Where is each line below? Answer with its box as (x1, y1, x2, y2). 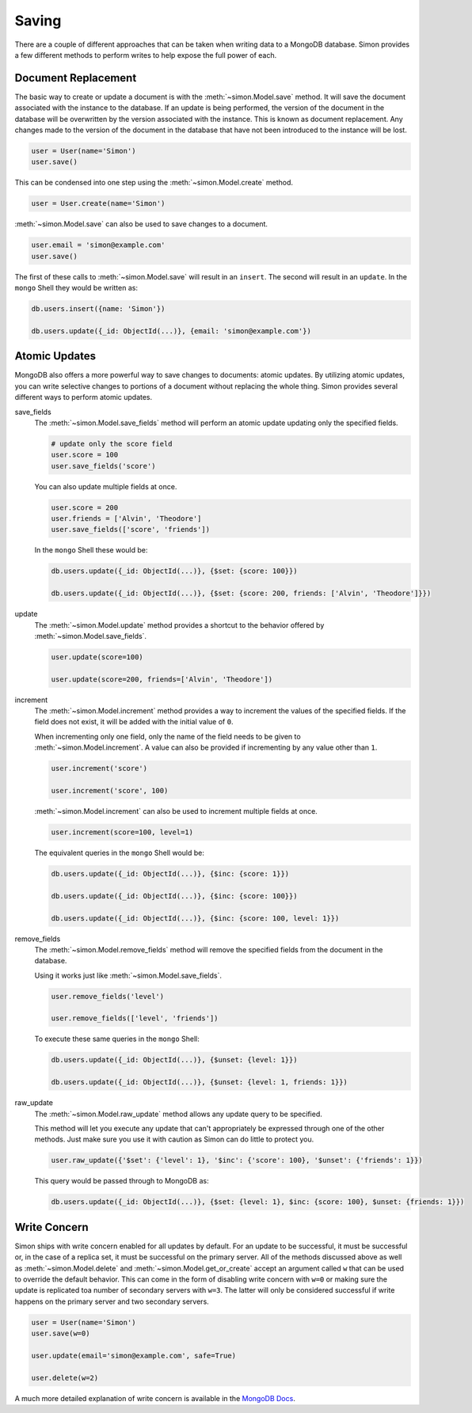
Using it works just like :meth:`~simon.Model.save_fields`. (34, 970, 222, 980)
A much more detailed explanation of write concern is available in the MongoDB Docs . (14, 1393, 296, 1403)
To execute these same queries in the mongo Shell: (34, 1034, 200, 1044)
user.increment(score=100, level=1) (51, 828, 194, 837)
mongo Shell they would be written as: (14, 283, 139, 293)
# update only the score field (51, 439, 173, 448)
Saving (14, 12, 62, 29)
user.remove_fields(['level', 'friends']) (51, 1014, 219, 1023)
